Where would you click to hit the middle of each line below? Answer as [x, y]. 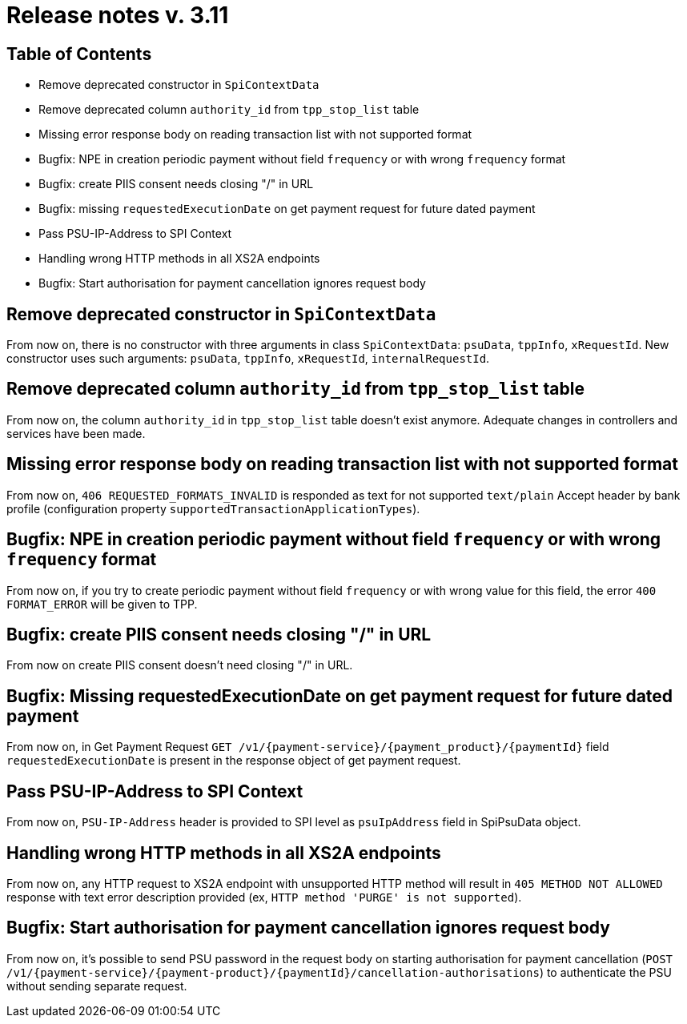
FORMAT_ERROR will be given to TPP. [102, 604]
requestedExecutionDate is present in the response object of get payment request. [234, 761]
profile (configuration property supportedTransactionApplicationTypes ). [213, 508]
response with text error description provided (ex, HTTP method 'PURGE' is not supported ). [264, 897]
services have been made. [76, 433]
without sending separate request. [97, 986]
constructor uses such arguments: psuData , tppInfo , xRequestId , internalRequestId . [248, 359]
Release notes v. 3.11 [118, 15]
